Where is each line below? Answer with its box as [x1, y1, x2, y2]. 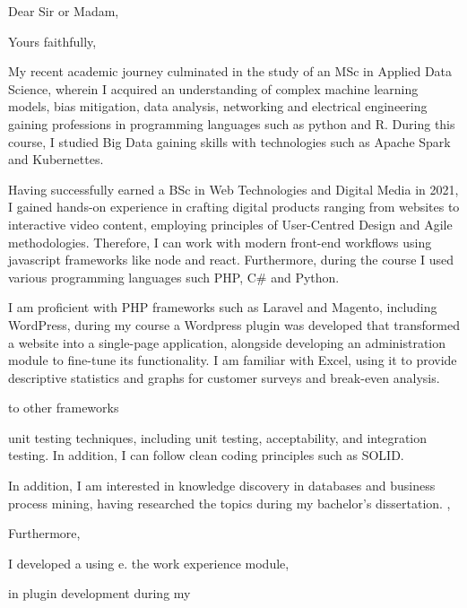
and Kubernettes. [8, 150, 104, 169]
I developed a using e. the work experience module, [8, 553, 290, 572]
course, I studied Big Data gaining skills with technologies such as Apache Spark [8, 132, 451, 151]
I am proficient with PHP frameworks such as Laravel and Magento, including [8, 298, 437, 317]
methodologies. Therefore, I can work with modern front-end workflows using [8, 232, 432, 251]
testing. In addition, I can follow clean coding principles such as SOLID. [8, 446, 404, 465]
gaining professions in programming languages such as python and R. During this [8, 114, 455, 133]
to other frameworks [8, 398, 119, 417]
